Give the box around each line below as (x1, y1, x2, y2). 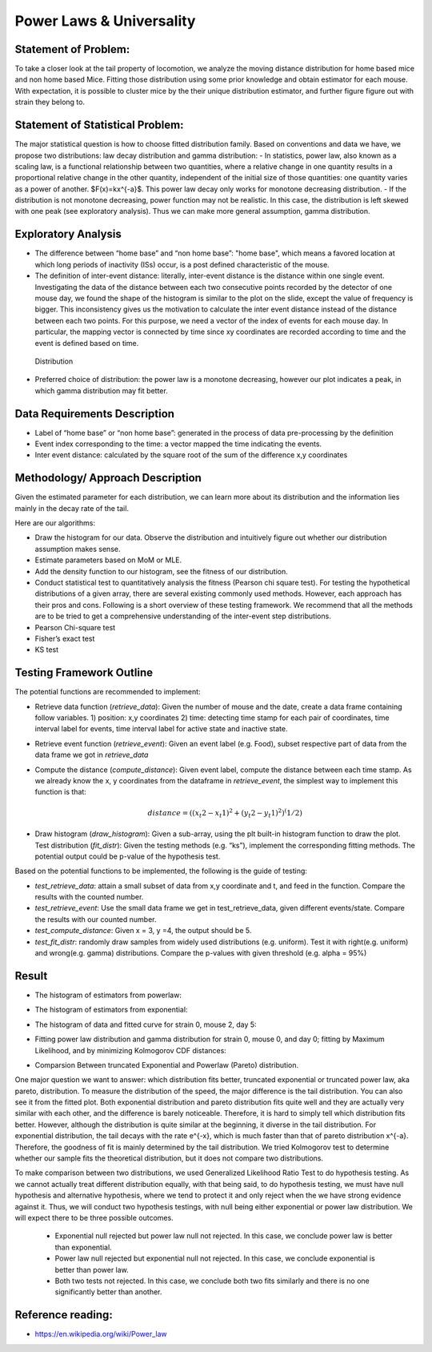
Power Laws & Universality (14, 12, 196, 30)
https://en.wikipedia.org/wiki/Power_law (34, 1330, 167, 1339)
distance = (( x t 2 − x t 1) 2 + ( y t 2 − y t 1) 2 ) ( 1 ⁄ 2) (147, 807, 303, 819)
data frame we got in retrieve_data (34, 750, 149, 760)
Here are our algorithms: (14, 518, 96, 528)
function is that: (34, 787, 87, 797)
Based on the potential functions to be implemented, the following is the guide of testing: (14, 866, 308, 876)
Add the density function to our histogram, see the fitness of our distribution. (34, 566, 288, 576)
